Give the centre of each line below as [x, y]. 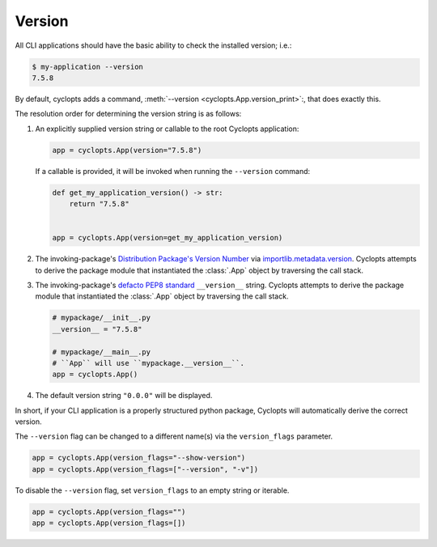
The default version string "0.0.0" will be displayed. [124, 396]
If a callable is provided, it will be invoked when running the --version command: [173, 171]
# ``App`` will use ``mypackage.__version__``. [148, 363]
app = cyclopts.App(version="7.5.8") [127, 150]
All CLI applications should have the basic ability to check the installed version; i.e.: [153, 45]
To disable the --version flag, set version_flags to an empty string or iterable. [152, 490]
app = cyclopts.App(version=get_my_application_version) [168, 238]
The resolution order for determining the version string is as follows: [128, 114]
